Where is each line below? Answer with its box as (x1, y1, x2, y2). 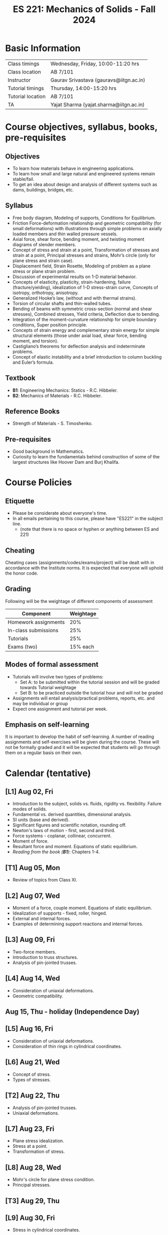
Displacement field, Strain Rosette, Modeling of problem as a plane (12, 263, 151, 269)
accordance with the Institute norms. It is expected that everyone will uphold (5, 565, 163, 571)
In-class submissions (8, 627, 59, 634)
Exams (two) (8, 643, 38, 650)
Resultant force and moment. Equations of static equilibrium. (12, 844, 138, 850)
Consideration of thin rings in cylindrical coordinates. (12, 1043, 122, 1049)
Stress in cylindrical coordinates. (12, 1227, 80, 1233)
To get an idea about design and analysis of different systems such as (12, 181, 157, 187)
